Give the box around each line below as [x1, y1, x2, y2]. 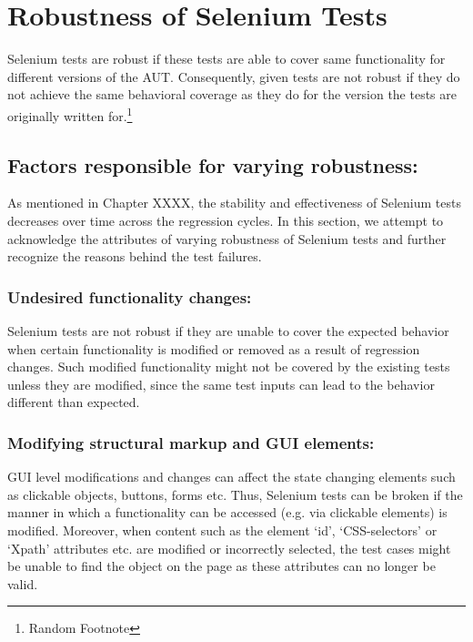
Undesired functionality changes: [7, 285, 252, 308]
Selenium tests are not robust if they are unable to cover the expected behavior [7, 321, 449, 340]
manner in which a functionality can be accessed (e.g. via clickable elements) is [7, 503, 448, 522]
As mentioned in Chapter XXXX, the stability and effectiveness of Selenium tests [7, 193, 462, 212]
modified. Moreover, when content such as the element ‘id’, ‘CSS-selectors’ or [7, 520, 438, 539]
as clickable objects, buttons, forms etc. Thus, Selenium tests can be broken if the [7, 484, 463, 504]
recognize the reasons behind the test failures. [7, 247, 262, 266]
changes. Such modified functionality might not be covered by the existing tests [7, 357, 450, 376]
